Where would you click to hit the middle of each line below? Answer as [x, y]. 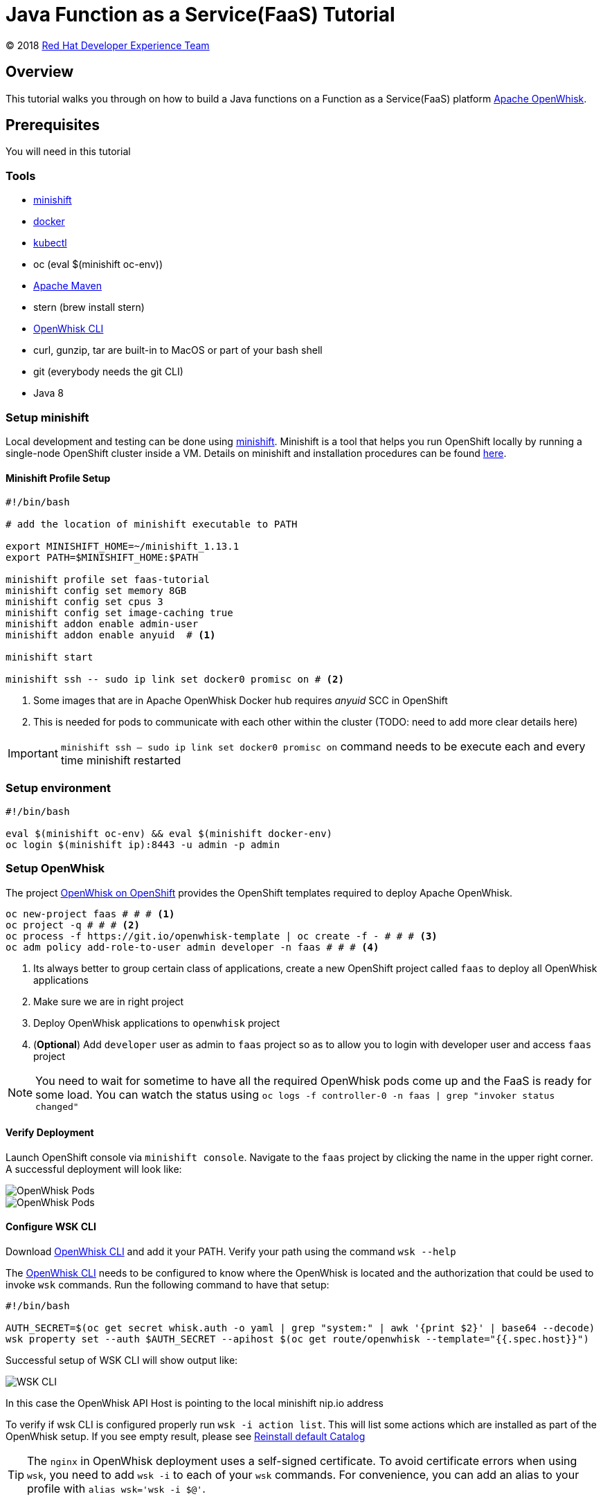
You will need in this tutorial [68, 152]
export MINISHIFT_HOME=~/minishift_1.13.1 [123, 547]
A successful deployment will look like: [94, 1169]
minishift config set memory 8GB [96, 591]
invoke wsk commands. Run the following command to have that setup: [168, 1285]
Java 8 [48, 393]
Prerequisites [53, 125]
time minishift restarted [121, 761]
